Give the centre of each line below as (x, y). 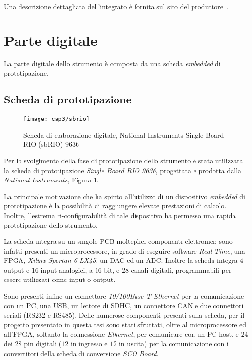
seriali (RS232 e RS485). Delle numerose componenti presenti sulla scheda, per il (124, 315)
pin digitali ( (43, 344)
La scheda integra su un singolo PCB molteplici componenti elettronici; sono (118, 241)
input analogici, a (67, 270)
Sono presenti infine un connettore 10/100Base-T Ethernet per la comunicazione (124, 296)
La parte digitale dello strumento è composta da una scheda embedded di (112, 63)
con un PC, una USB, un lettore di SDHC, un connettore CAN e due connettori (124, 305)
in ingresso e (89, 344)
